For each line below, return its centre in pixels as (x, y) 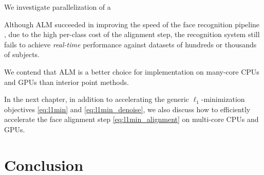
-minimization (223, 99)
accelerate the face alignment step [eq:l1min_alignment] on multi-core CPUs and (131, 119)
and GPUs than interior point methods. (67, 82)
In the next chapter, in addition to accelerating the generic (97, 99)
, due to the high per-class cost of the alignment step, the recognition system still (132, 34)
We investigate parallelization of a (58, 7)
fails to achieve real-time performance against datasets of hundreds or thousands (130, 44)
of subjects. (22, 54)
